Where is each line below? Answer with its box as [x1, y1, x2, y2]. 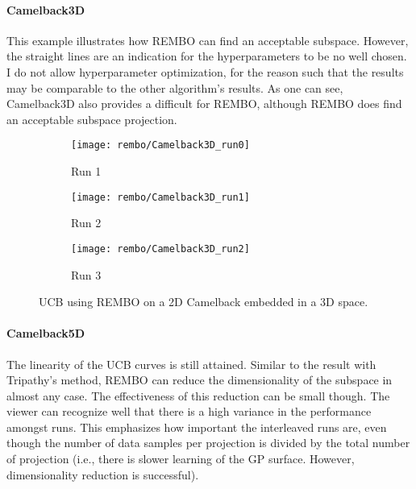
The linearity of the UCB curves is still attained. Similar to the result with [6, 355, 376, 372]
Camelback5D [6, 325, 85, 342]
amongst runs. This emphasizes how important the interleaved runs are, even [6, 418, 387, 435]
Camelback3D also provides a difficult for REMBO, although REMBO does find [6, 95, 402, 112]
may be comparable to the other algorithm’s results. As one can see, [6, 79, 343, 96]
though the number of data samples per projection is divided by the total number [6, 434, 410, 451]
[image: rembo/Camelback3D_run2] [71, 242, 250, 255]
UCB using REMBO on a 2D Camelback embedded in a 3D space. [39, 293, 368, 310]
